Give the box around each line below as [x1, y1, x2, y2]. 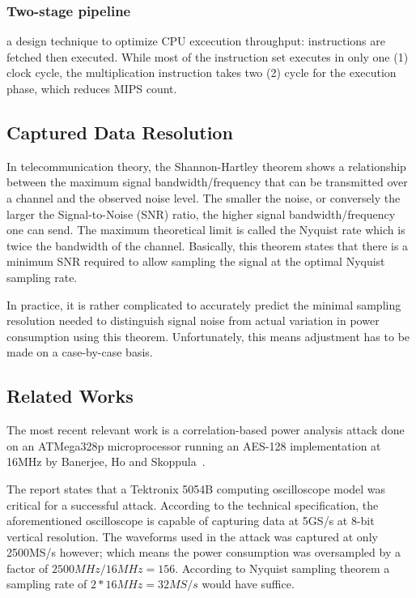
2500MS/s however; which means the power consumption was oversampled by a [6, 544, 401, 561]
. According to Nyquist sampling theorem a [175, 559, 390, 576]
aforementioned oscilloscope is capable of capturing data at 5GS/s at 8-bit [6, 512, 375, 529]
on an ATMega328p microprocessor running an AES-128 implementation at [6, 437, 381, 454]
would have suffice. [202, 575, 295, 592]
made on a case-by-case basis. [6, 344, 153, 361]
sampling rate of [6, 575, 87, 592]
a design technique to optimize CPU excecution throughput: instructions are [6, 32, 386, 49]
